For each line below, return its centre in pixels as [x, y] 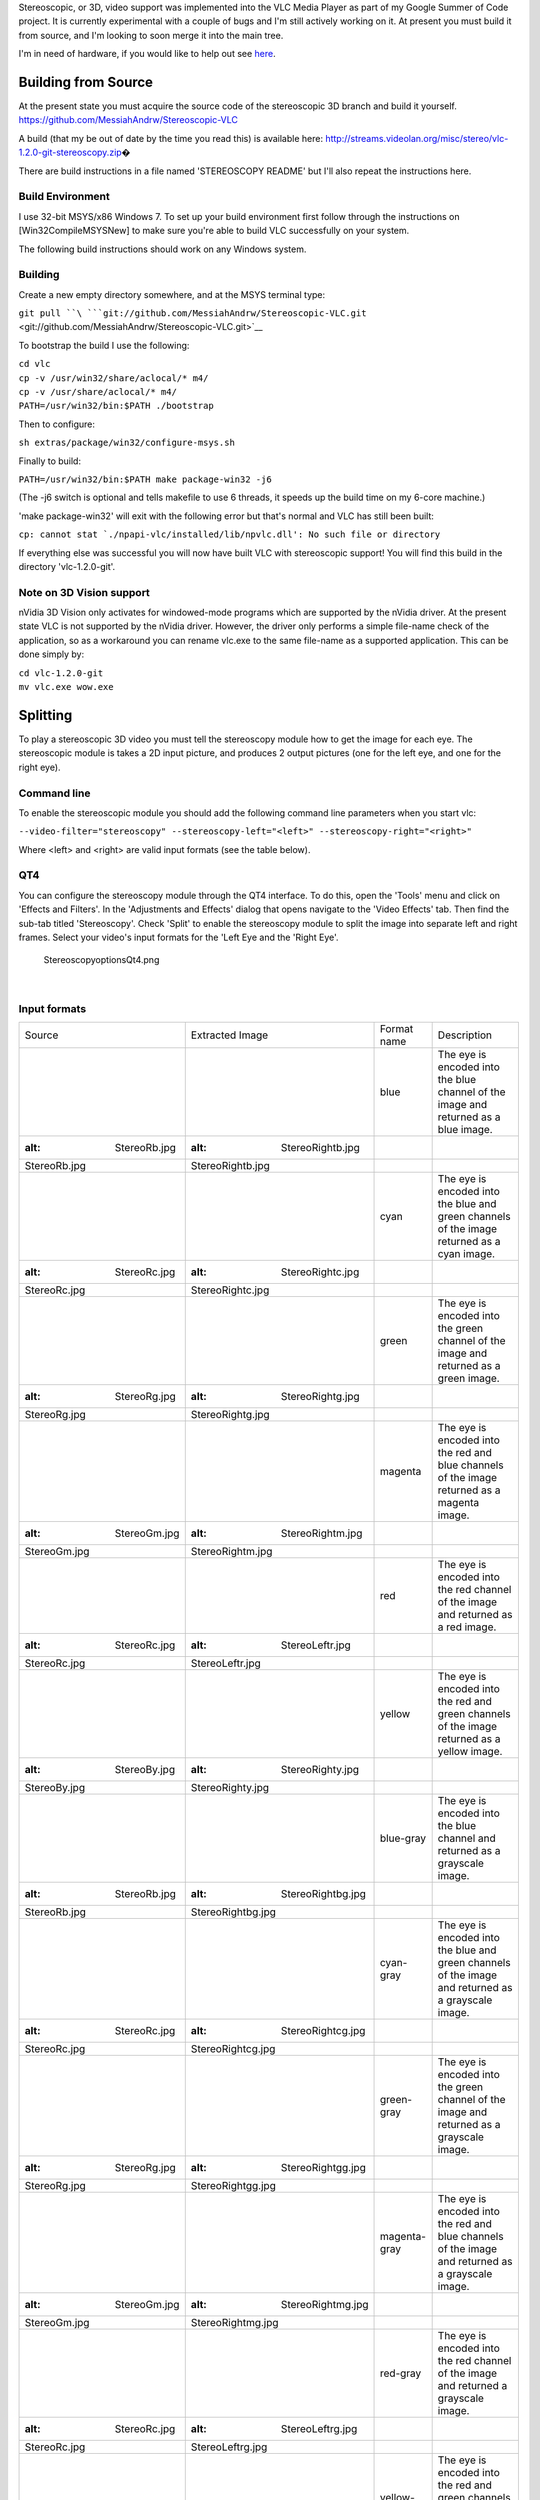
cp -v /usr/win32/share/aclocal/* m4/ [113, 378]
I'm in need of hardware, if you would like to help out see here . [147, 54]
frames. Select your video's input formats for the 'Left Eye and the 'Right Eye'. [178, 937]
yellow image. [470, 1751]
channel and [467, 1838]
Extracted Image [229, 1035]
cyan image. [466, 1253]
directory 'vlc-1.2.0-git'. [67, 566]
